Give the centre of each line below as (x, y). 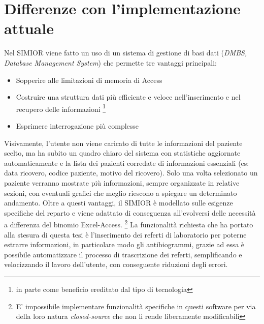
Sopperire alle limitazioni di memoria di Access (89, 80)
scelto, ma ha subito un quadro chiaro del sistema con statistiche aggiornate (122, 153)
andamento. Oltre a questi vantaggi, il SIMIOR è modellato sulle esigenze (119, 203)
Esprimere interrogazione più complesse (77, 125)
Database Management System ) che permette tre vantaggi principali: (111, 62)
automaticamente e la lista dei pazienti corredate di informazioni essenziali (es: (127, 163)
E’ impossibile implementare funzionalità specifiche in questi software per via (136, 306)
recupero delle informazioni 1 (61, 108)
